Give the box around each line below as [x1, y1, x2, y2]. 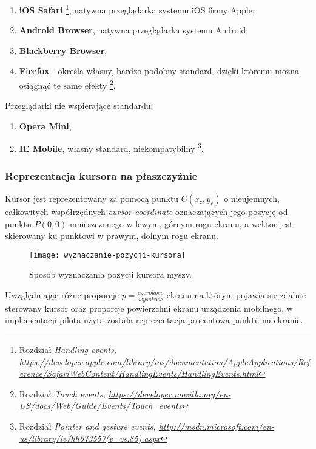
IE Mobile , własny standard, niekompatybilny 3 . [19, 140, 204, 155]
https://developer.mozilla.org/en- [108, 387, 231, 400]
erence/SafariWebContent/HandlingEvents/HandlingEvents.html [19, 367, 258, 380]
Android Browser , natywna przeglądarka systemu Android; [19, 24, 249, 36]
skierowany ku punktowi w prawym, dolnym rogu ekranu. [5, 229, 218, 242]
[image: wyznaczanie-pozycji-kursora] [29, 250, 186, 259]
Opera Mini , [19, 119, 72, 132]
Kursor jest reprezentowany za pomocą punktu [5, 191, 179, 204]
